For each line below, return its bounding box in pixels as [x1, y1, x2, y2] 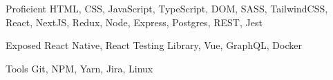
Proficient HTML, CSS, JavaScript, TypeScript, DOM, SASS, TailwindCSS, [6, 1, 328, 15]
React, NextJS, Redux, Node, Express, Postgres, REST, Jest [6, 14, 263, 29]
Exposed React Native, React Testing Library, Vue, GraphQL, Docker [6, 38, 302, 52]
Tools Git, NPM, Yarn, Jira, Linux [6, 61, 153, 75]
